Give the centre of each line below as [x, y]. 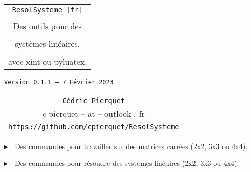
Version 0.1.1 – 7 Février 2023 [59, 82]
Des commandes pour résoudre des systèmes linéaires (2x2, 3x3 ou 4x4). [127, 163]
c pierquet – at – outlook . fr [93, 113]
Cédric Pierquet [94, 100]
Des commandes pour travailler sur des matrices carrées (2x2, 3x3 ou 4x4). [131, 146]
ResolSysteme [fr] [47, 10]
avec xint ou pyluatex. [48, 62]
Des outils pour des [47, 26]
